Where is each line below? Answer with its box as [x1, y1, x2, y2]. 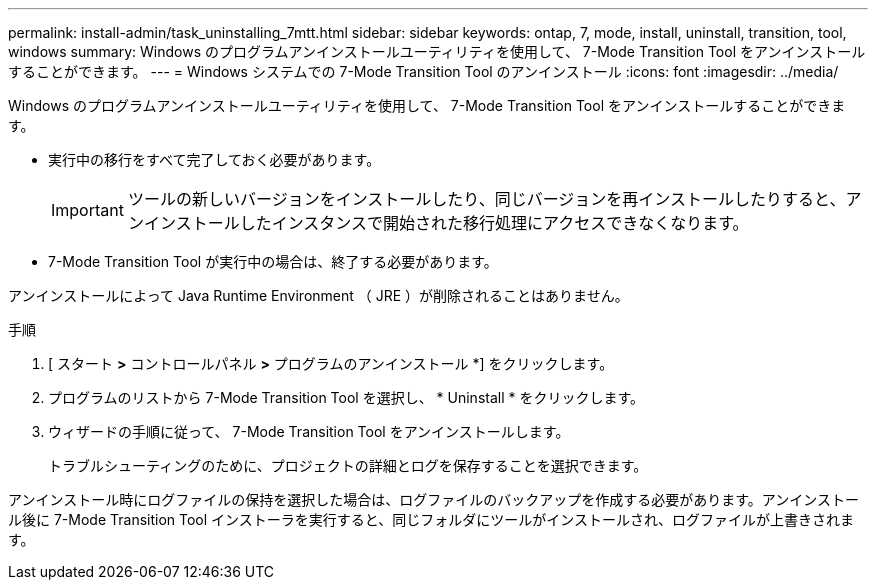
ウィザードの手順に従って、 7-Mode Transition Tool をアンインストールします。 [48, 423, 570, 440]
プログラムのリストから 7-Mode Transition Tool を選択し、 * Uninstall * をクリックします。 [48, 389, 645, 406]
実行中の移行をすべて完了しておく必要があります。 [48, 151, 381, 168]
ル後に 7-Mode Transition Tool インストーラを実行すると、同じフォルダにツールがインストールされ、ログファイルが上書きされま [8, 511, 855, 528]
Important [51, 200, 124, 220]
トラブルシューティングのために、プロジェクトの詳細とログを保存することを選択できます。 [48, 457, 648, 474]
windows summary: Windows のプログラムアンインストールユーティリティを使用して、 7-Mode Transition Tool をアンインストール [8, 43, 866, 60]
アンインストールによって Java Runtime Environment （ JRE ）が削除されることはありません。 [8, 287, 629, 304]
